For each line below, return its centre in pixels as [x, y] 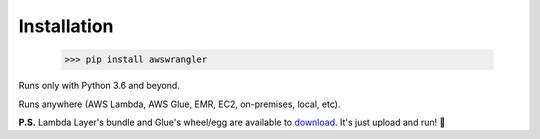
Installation [66, 26]
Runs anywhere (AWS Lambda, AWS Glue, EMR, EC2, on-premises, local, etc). [179, 104]
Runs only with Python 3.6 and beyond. [99, 86]
